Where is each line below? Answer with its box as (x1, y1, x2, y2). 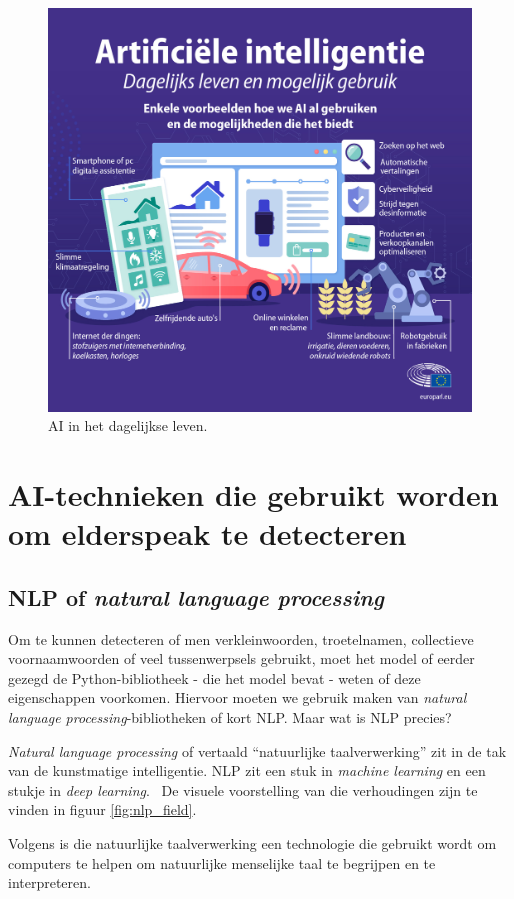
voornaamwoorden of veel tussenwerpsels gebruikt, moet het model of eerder (8, 648, 475, 669)
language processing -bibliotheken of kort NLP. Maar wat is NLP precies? (8, 707, 452, 728)
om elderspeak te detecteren (8, 513, 407, 554)
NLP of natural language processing (8, 581, 385, 612)
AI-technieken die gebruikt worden (8, 474, 499, 515)
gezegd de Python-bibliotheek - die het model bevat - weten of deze (8, 667, 421, 688)
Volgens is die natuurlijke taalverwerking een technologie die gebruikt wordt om (8, 833, 497, 853)
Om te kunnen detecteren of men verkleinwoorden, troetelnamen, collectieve (8, 628, 474, 649)
